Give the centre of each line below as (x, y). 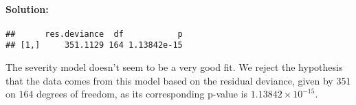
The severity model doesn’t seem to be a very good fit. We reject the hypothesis (174, 67)
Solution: (27, 9)
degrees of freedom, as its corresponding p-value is (142, 94)
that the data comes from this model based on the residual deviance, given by (169, 80)
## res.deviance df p (94, 34)
